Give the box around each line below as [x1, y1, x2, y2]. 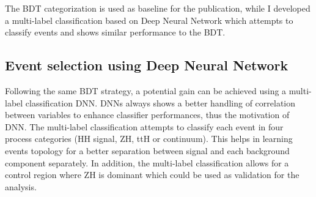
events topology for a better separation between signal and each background [5, 144, 290, 157]
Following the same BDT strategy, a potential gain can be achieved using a [5, 84, 287, 97]
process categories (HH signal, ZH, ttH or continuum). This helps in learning [5, 132, 293, 145]
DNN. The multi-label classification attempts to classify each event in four [5, 120, 284, 133]
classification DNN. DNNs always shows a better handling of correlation [25, 96, 296, 109]
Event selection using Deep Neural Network [5, 56, 288, 75]
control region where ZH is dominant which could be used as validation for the [5, 168, 299, 181]
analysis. [5, 180, 37, 193]
